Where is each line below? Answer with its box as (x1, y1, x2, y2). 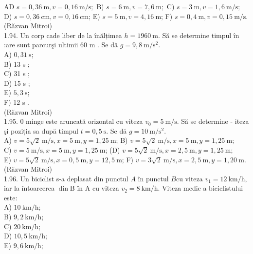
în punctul (138, 173, 169, 183)
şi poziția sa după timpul (4, 125, 79, 136)
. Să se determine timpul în (158, 30, 239, 40)
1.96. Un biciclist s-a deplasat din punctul (4, 173, 128, 183)
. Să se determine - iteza (177, 116, 249, 126)
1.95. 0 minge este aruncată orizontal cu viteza (4, 116, 143, 126)
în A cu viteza (77, 183, 119, 193)
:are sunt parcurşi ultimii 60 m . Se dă (4, 39, 118, 50)
